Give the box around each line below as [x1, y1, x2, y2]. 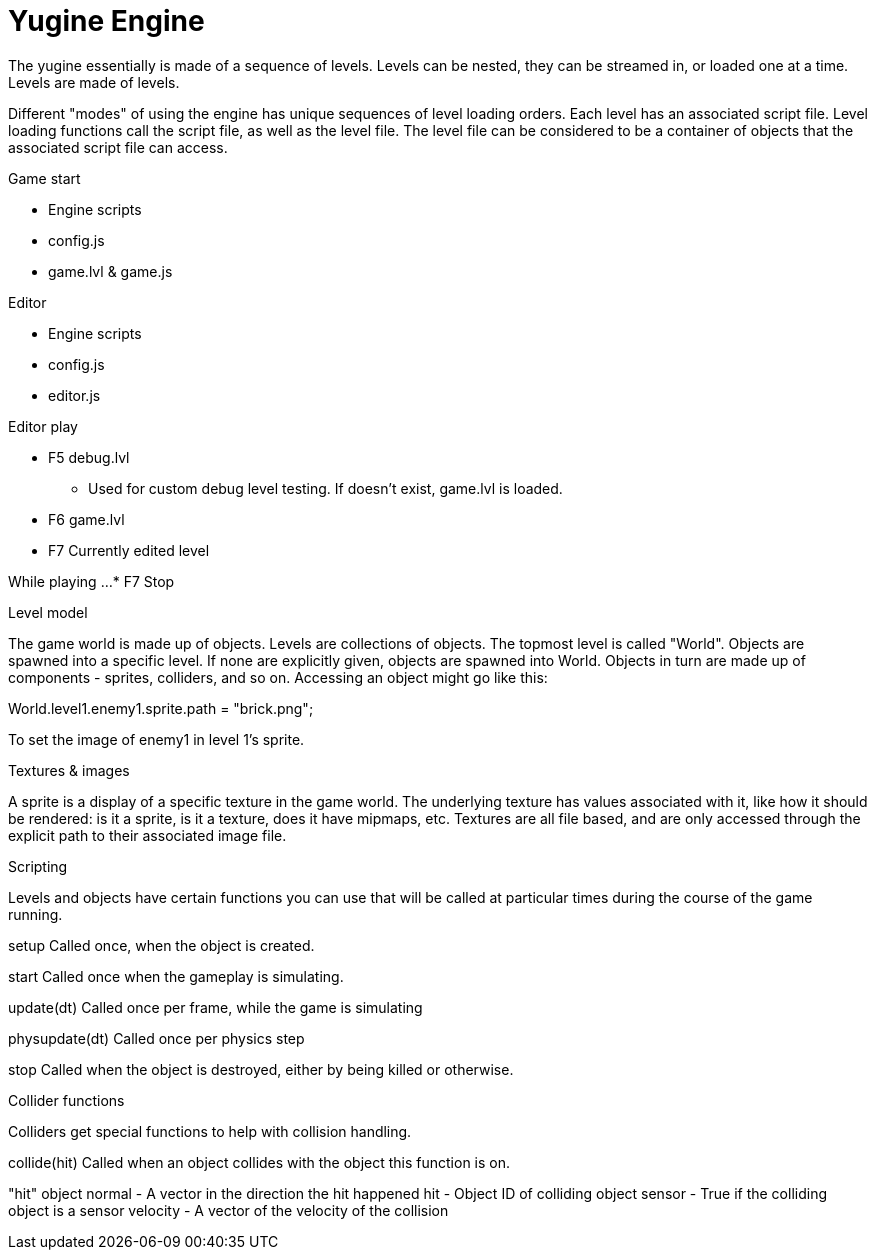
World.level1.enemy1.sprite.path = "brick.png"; [8, 699, 314, 717]
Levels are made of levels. [8, 73, 180, 91]
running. [8, 905, 63, 923]
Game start [8, 169, 81, 187]
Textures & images [8, 761, 130, 779]
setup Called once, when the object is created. [8, 936, 315, 954]
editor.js [48, 386, 101, 404]
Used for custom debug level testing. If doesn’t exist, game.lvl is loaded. [88, 479, 563, 497]
